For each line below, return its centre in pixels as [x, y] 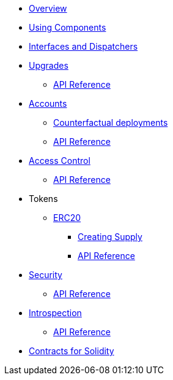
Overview [48, 8]
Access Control [60, 161]
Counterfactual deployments [111, 122]
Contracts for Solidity [72, 351]
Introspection [55, 313]
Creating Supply [110, 237]
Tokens [43, 199]
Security [46, 275]
